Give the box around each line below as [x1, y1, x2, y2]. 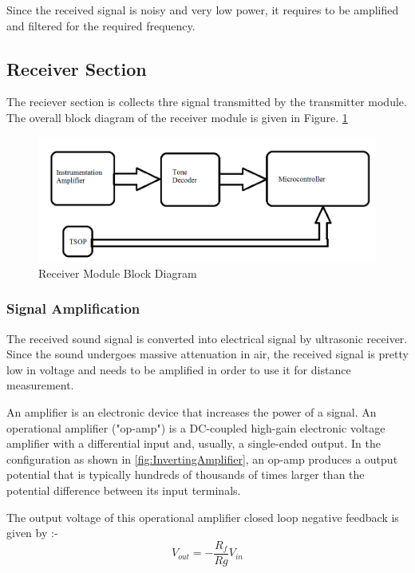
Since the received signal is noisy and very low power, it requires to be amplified [6, 2, 399, 18]
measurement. [6, 377, 74, 393]
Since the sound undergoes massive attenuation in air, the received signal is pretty [6, 346, 409, 362]
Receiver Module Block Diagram [38, 264, 197, 281]
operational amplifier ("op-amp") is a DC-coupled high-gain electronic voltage [6, 419, 385, 436]
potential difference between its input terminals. [6, 481, 241, 498]
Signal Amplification [6, 298, 140, 318]
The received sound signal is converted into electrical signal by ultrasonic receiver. [6, 330, 408, 346]
